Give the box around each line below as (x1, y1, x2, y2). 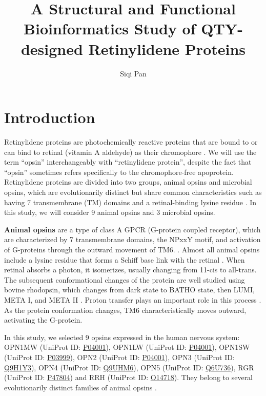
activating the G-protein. (4, 314, 83, 325)
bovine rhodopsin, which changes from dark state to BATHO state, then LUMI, (4, 284, 255, 295)
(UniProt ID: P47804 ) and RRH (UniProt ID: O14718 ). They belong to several (4, 372, 253, 383)
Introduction (4, 107, 95, 128)
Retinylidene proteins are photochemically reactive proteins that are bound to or (4, 136, 258, 147)
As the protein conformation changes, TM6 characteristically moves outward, (4, 304, 247, 315)
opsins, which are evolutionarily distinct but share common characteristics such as (4, 187, 262, 197)
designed (21, 38, 83, 59)
